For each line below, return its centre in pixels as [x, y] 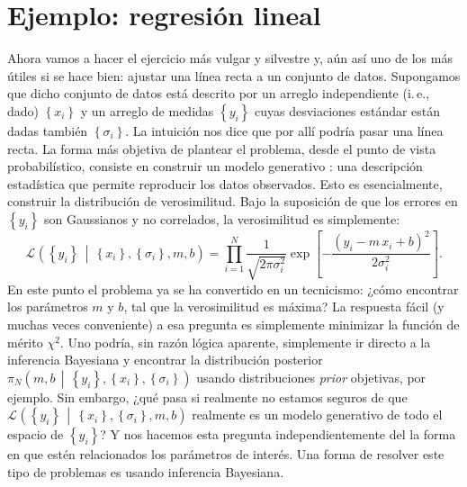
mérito [25, 342]
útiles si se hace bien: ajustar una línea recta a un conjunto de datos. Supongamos [234, 75]
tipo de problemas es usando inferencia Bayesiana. [146, 471]
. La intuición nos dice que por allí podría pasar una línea [284, 130]
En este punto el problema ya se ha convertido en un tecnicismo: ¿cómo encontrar [233, 289]
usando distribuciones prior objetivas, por [311, 377]
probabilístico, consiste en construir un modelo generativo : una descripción [215, 166]
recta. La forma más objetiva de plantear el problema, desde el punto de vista [222, 148]
